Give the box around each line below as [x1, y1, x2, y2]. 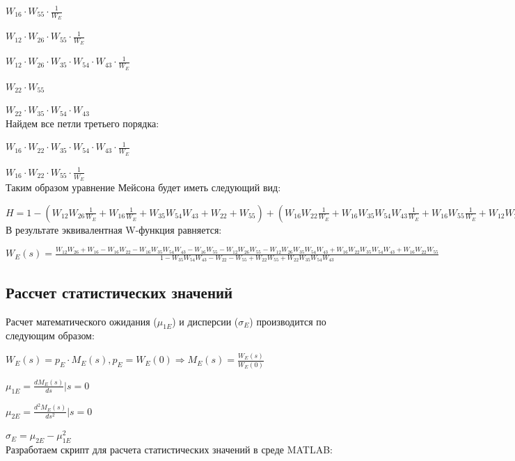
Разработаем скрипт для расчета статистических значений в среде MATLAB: [6, 442, 333, 457]
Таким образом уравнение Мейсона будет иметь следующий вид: [6, 179, 281, 194]
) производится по [249, 314, 326, 328]
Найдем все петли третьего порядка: [6, 115, 159, 130]
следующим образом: [6, 328, 95, 343]
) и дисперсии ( [172, 314, 239, 328]
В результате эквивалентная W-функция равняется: [6, 222, 222, 236]
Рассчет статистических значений [6, 281, 233, 302]
